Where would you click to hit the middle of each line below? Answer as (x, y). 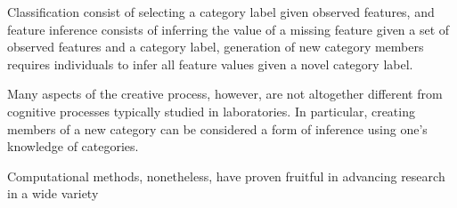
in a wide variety (53, 193)
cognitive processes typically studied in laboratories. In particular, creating (211, 111)
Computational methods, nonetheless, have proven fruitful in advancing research (226, 176)
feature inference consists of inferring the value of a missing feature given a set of (228, 29)
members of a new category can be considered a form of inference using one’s (217, 128)
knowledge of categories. (73, 146)
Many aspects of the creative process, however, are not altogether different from (225, 94)
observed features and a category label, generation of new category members (216, 47)
